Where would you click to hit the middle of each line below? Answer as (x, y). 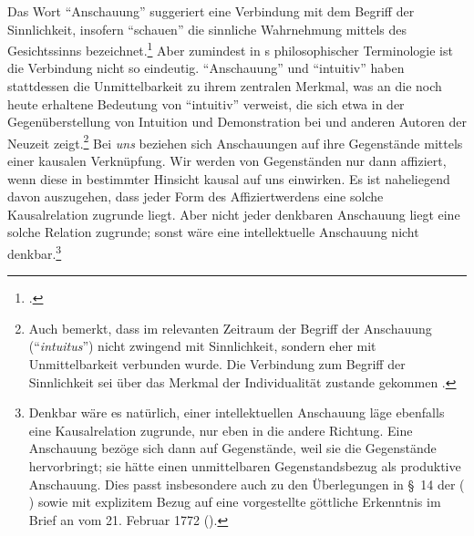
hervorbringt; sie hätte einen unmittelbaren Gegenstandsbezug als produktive (245, 466)
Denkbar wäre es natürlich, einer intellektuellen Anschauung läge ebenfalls (237, 412)
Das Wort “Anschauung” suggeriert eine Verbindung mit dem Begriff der (211, 11)
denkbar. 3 (35, 252)
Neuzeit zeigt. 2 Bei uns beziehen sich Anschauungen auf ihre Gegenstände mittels (235, 141)
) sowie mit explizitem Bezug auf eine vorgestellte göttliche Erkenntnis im (235, 502)
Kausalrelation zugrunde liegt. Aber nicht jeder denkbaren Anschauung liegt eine (234, 214)
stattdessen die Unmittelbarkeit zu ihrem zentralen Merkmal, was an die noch (225, 86)
